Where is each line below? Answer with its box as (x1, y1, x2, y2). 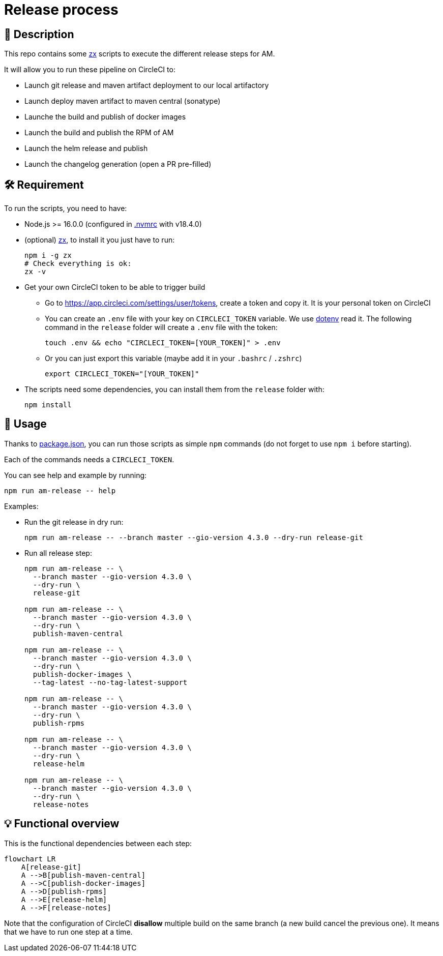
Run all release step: (24, 548, 92, 557)
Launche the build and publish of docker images (24, 112, 186, 122)
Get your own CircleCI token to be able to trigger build (24, 283, 205, 292)
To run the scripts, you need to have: (4, 204, 127, 213)
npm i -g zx (24, 251, 72, 260)
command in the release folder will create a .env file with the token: (45, 323, 278, 332)
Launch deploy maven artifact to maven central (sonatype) (24, 97, 221, 106)
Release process (4, 1, 119, 18)
